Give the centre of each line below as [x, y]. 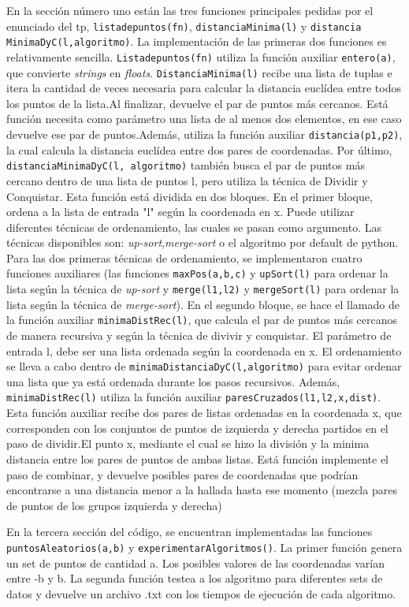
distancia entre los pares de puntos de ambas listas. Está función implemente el [198, 458]
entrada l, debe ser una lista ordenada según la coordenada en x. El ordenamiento [204, 350]
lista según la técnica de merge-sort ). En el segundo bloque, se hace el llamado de [203, 304]
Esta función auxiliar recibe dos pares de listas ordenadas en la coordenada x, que [204, 413]
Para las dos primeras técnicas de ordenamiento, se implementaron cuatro [184, 257]
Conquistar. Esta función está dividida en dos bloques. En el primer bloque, [190, 196]
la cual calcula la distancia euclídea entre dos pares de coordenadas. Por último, [199, 149]
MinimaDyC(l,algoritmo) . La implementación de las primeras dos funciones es [197, 41]
